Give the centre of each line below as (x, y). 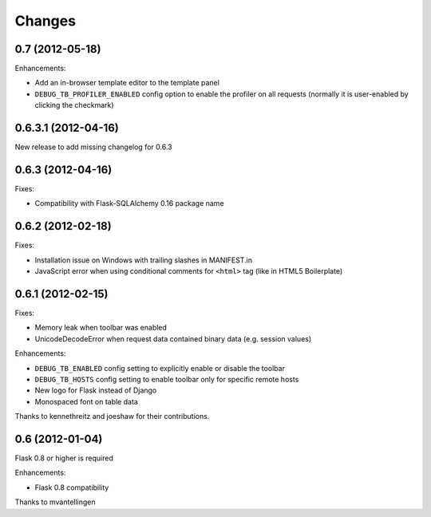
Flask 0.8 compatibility (72, 487)
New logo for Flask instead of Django (96, 390)
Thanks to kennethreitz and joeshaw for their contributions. (112, 416)
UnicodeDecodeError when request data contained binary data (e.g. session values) (173, 338)
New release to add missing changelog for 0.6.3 (93, 147)
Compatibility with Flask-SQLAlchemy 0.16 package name (129, 203)
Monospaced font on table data (87, 401)
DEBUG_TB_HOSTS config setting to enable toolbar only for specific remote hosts (167, 379)
